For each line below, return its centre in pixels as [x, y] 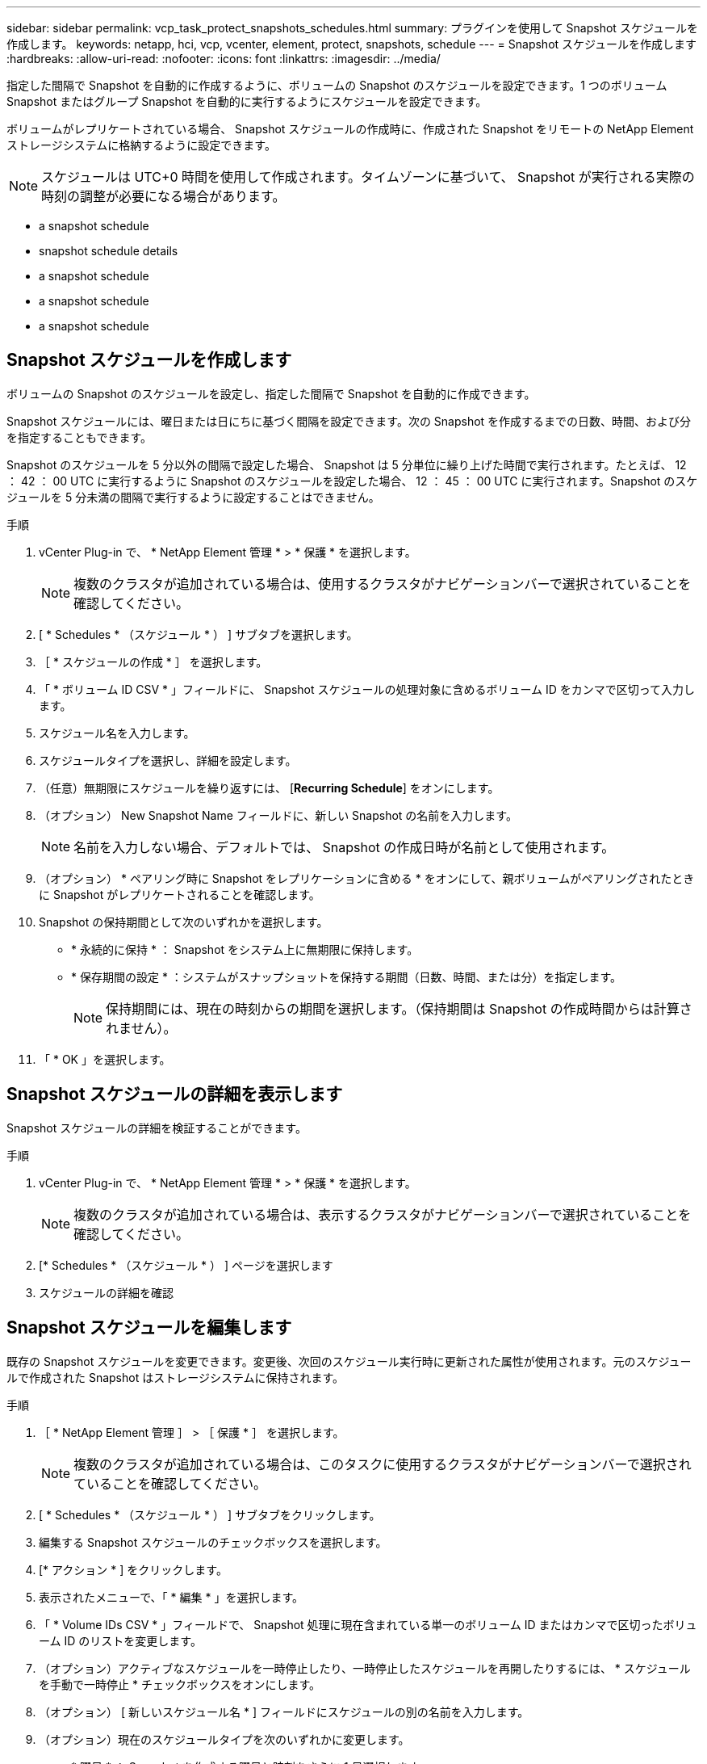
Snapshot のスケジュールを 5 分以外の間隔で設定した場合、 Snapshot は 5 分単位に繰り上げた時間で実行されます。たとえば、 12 [347, 464]
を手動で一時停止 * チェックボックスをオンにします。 [180, 1684]
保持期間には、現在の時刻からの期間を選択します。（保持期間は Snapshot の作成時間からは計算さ [399, 1008]
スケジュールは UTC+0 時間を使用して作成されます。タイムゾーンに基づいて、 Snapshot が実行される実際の [368, 177]
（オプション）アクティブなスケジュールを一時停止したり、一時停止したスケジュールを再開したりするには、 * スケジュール [365, 1668]
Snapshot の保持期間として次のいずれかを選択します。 [184, 922]
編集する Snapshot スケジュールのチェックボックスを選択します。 [213, 1542]
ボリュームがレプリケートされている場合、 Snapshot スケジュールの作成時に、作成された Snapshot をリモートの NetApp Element [350, 129]
